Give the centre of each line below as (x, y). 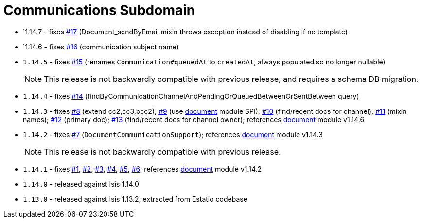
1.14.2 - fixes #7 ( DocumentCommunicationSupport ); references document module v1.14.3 (173, 134)
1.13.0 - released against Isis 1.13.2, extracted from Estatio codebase (135, 199)
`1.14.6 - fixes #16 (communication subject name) (101, 47)
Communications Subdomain (99, 10)
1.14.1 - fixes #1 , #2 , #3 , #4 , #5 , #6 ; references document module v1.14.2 (142, 169)
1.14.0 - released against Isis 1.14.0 (81, 184)
